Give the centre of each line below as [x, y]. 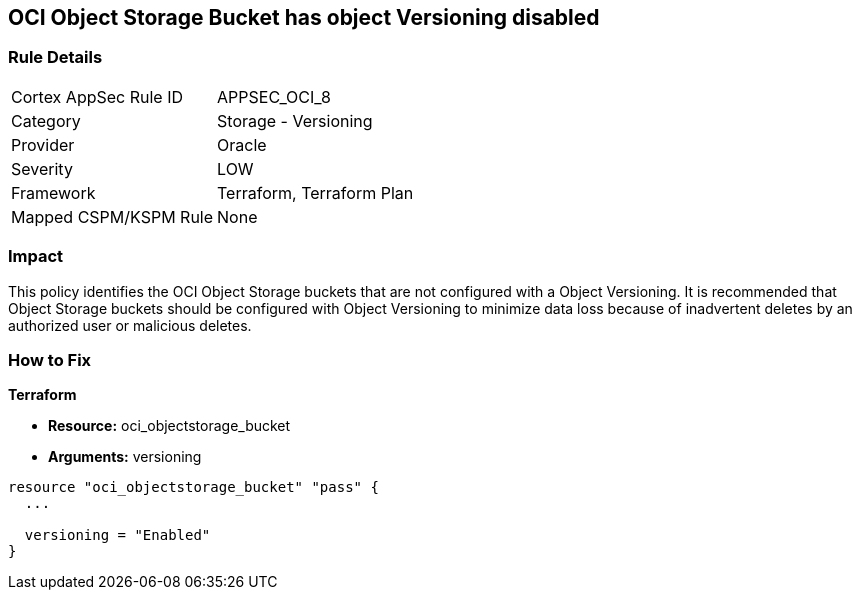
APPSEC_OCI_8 [274, 96]
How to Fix [50, 359]
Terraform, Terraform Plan [315, 192]
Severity [42, 168]
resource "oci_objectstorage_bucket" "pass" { [193, 487]
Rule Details [55, 57]
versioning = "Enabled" [117, 535]
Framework [53, 192]
